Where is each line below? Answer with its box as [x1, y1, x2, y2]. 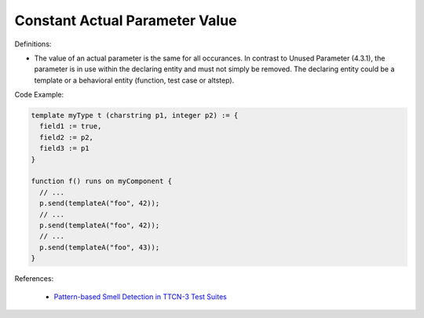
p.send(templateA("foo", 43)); [39, 243, 160, 251]
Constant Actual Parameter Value [14, 12, 237, 29]
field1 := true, [39, 122, 102, 131]
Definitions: [14, 39, 52, 49]
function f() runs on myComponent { [31, 177, 173, 186]
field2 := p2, [39, 133, 94, 141]
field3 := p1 [39, 144, 90, 153]
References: [14, 274, 54, 283]
